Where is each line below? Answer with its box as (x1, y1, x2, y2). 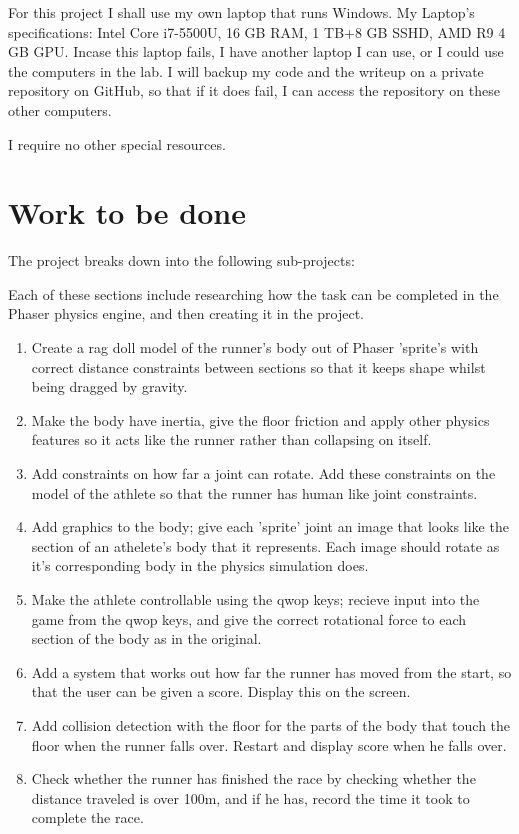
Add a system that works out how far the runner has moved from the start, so (31, 661, 512, 682)
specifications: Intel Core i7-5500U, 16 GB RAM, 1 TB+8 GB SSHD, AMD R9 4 (8, 21, 506, 42)
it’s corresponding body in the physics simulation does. (31, 555, 369, 576)
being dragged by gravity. (31, 376, 188, 397)
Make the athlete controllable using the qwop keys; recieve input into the (31, 589, 480, 609)
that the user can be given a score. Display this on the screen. (31, 681, 411, 702)
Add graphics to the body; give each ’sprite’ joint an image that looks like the (31, 516, 509, 537)
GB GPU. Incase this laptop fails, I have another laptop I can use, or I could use (8, 41, 504, 62)
